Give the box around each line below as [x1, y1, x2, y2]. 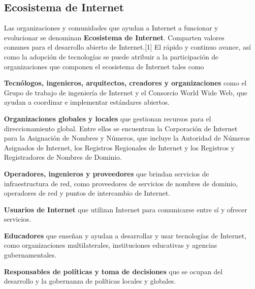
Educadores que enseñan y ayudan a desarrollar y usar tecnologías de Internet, [4, 230, 247, 240]
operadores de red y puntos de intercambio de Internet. [4, 188, 170, 198]
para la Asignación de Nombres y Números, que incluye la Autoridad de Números [4, 133, 250, 143]
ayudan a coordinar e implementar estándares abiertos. [4, 97, 170, 107]
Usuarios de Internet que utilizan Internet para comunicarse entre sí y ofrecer [4, 204, 247, 214]
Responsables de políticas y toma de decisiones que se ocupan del [4, 266, 223, 276]
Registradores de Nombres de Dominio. [4, 152, 122, 162]
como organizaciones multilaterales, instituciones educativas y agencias [4, 240, 217, 250]
